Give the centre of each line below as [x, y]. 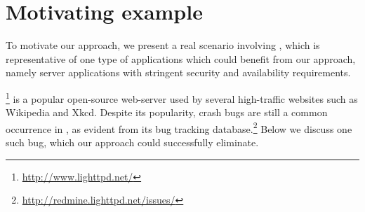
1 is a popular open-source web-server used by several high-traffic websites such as [182, 97]
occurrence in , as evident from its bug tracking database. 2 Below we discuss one [179, 127]
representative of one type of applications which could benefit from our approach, [181, 58]
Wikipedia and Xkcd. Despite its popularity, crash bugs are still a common [167, 112]
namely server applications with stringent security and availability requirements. [178, 72]
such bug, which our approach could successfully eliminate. [132, 142]
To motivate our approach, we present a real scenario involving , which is [163, 45]
